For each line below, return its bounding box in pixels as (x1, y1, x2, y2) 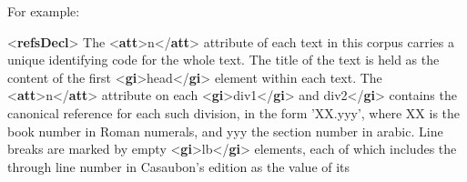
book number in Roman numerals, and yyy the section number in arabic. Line (7, 121, 443, 140)
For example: (7, 2, 80, 20)
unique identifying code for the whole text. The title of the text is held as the (7, 50, 440, 69)
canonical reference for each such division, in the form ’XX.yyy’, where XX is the (7, 103, 461, 122)
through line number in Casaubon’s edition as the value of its (7, 157, 350, 176)
